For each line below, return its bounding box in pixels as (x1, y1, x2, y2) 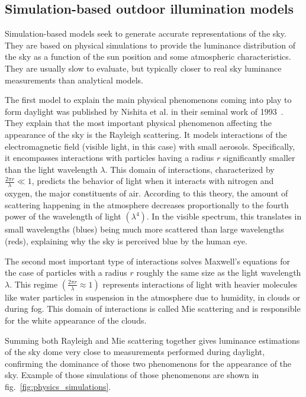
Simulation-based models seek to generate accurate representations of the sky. (5, 27, 286, 40)
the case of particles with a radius (5, 266, 127, 279)
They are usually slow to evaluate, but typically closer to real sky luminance (5, 62, 282, 74)
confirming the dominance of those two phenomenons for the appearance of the (5, 357, 292, 369)
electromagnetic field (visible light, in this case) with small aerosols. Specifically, (5, 140, 295, 152)
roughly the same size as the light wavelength (136, 266, 301, 279)
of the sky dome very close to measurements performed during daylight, (5, 346, 265, 358)
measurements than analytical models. (5, 73, 143, 86)
